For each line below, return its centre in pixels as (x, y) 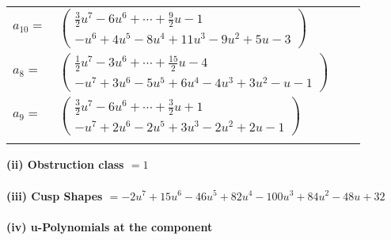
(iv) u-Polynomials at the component (110, 226)
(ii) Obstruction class (65, 164)
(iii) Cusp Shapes (55, 195)
